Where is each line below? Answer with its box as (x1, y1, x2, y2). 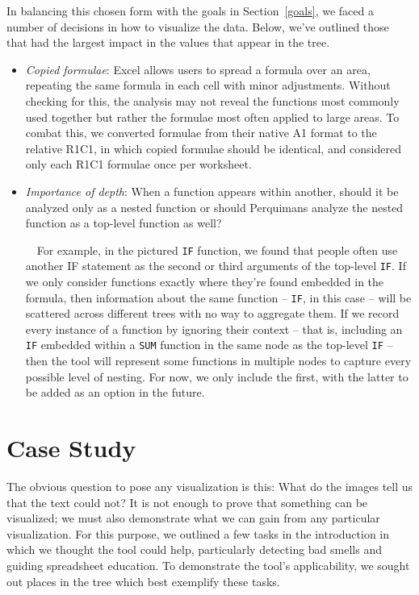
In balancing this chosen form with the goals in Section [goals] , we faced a (6, 2, 374, 19)
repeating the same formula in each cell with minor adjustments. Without (25, 77, 391, 94)
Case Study (6, 431, 136, 464)
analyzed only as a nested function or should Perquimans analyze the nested (25, 198, 404, 215)
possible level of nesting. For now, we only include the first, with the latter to (25, 368, 409, 385)
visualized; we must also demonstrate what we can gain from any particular (6, 510, 380, 526)
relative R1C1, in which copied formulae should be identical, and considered (25, 139, 402, 156)
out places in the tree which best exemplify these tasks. (6, 572, 280, 589)
